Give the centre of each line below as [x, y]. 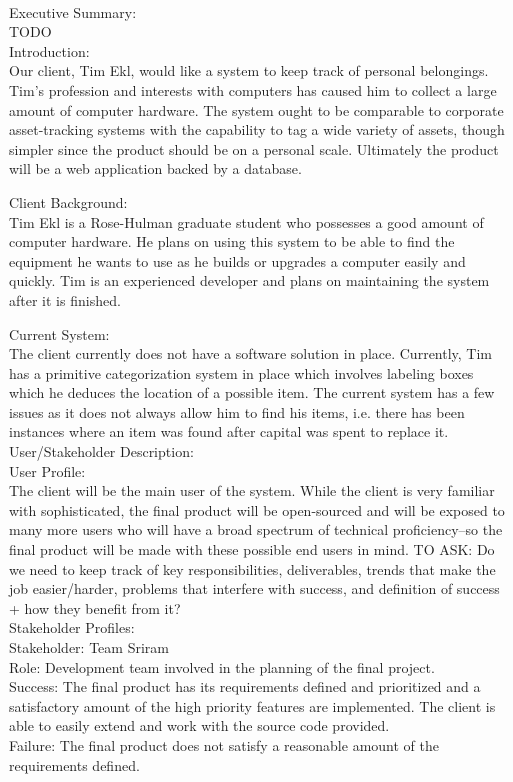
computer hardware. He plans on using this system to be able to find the [232, 241]
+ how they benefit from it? [95, 607]
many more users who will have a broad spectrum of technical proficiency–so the [256, 529]
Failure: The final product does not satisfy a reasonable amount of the [224, 744]
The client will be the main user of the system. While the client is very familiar [252, 490]
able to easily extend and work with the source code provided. [199, 725]
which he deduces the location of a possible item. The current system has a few [252, 392]
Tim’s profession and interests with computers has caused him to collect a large [253, 89]
